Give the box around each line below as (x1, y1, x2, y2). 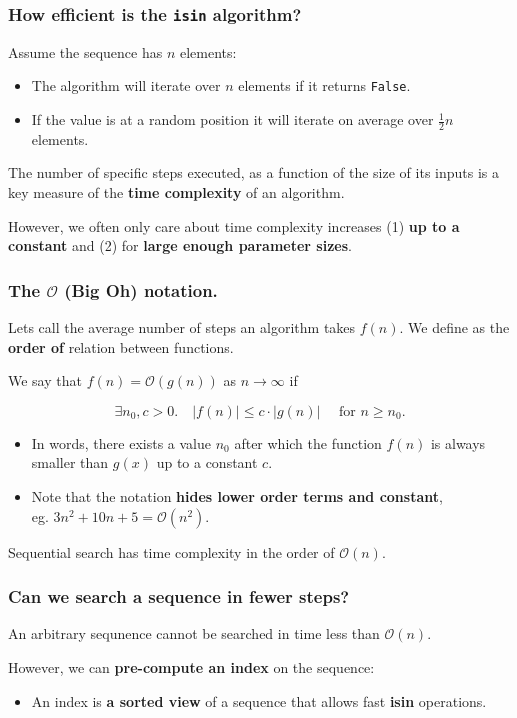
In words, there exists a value (31, 432, 211, 453)
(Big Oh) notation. (64, 277, 218, 302)
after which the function (234, 432, 382, 453)
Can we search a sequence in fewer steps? (8, 584, 350, 609)
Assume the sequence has (8, 41, 163, 62)
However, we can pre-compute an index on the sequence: (8, 657, 375, 678)
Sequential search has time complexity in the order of (8, 541, 335, 562)
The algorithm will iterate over (31, 75, 221, 96)
